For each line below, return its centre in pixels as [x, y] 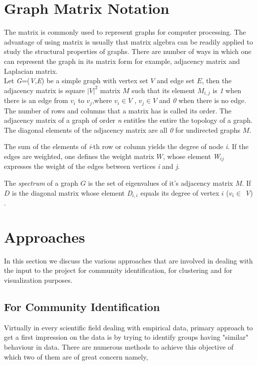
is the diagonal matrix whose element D [72, 192]
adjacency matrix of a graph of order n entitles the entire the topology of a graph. [128, 120]
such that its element [163, 90]
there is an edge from [36, 100]
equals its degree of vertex [180, 192]
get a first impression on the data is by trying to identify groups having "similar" [126, 337]
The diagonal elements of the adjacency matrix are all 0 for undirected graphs [122, 130]
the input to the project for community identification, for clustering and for [118, 270]
